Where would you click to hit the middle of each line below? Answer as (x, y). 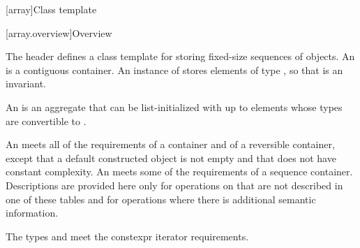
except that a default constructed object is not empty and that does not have (171, 158)
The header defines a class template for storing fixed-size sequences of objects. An (180, 56)
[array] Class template (51, 9)
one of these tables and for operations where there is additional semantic (161, 199)
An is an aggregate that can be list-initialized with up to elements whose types (174, 107)
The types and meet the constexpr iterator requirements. (127, 236)
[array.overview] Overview (59, 32)
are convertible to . (46, 121)
